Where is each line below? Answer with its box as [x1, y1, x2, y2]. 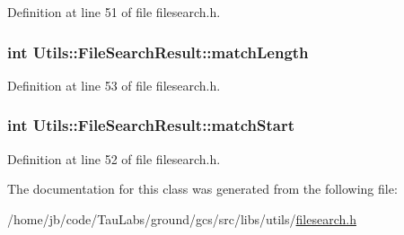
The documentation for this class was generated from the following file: [7, 179, 398, 198]
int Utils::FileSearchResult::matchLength [7, 40, 309, 63]
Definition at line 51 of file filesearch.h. [7, 3, 221, 21]
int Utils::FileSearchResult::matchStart [7, 114, 294, 136]
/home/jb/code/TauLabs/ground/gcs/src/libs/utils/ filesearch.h [7, 209, 356, 228]
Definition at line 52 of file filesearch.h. [7, 149, 221, 168]
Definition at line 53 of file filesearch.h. [7, 75, 221, 94]
